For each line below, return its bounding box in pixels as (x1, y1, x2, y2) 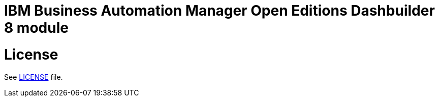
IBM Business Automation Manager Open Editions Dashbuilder (4, 2, 435, 19)
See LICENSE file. (4, 72, 63, 81)
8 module (4, 19, 69, 36)
